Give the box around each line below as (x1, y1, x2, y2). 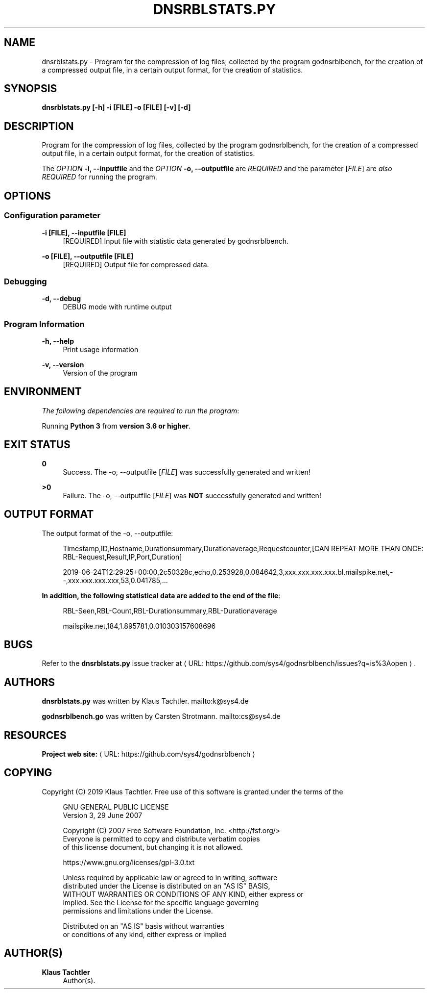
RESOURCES (4, 729, 67, 741)
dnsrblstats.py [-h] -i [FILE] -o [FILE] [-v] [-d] (42, 103, 191, 112)
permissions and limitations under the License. (63, 906, 213, 915)
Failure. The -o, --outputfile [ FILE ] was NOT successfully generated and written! (63, 491, 321, 500)
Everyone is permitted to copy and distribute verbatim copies (63, 834, 260, 843)
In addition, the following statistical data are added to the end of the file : (42, 591, 281, 600)
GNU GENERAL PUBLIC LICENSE (63, 802, 169, 811)
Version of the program (63, 369, 138, 377)
